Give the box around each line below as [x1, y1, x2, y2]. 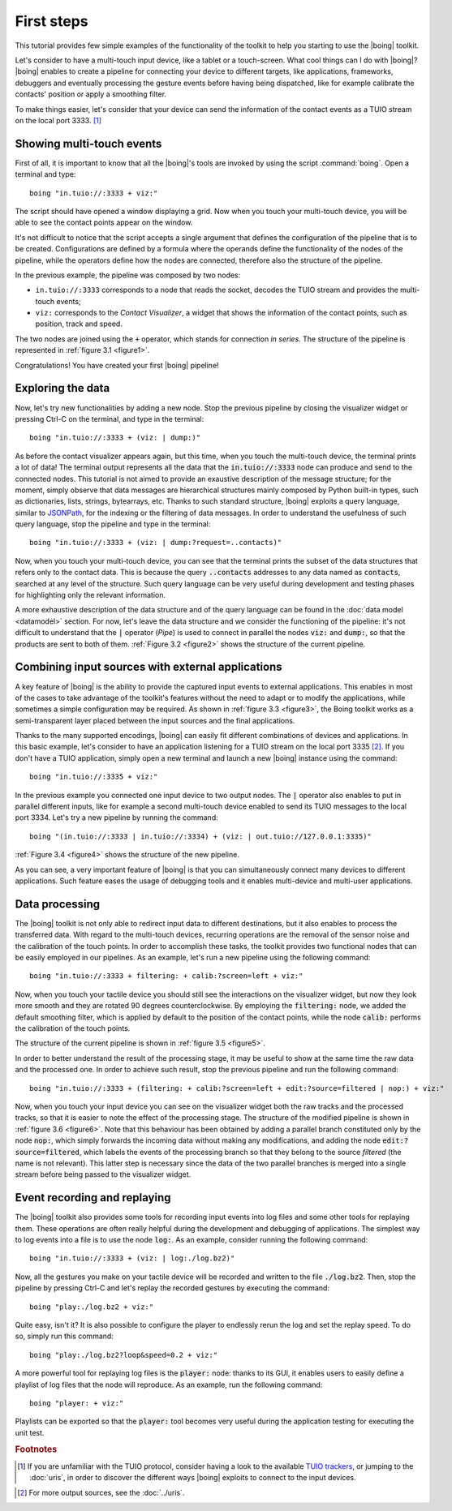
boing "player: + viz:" [29, 1398, 124, 1407]
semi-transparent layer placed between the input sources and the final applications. [15, 715, 295, 725]
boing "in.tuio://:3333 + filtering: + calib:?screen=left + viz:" [29, 972, 303, 981]
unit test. [15, 1427, 45, 1437]
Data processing [15, 897, 101, 911]
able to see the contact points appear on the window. [15, 217, 193, 227]
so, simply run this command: [15, 1331, 114, 1341]
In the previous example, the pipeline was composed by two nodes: [15, 270, 241, 280]
